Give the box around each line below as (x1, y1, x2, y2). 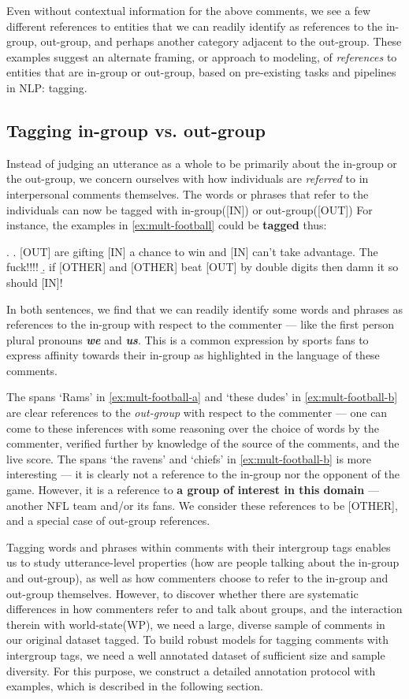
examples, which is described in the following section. (6, 678, 263, 694)
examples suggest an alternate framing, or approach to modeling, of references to (6, 48, 397, 65)
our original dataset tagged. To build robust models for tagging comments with (6, 631, 389, 648)
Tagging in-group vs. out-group (6, 117, 266, 142)
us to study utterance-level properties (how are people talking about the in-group (6, 554, 400, 571)
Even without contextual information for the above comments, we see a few (6, 2, 370, 18)
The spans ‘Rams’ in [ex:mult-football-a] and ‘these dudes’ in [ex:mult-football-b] (6, 389, 398, 405)
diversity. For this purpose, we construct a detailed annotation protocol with (6, 662, 376, 679)
